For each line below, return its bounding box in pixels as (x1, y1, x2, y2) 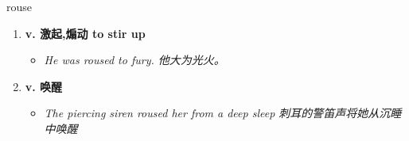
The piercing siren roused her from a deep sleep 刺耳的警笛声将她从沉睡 (44, 105, 402, 121)
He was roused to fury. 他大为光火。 (44, 51, 225, 68)
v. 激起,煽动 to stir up (25, 25, 146, 41)
